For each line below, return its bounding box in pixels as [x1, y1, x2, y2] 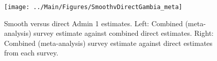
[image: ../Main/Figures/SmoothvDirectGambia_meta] [4, 4, 182, 11]
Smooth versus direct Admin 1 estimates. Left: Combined [4, 18, 183, 28]
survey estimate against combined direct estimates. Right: [34, 28, 214, 38]
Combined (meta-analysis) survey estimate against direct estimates [4, 37, 213, 48]
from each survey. [4, 47, 58, 58]
